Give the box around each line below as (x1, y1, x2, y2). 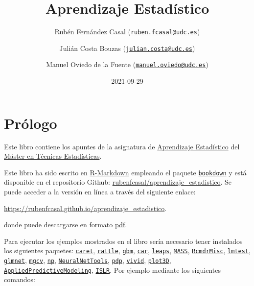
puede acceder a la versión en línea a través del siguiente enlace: (4, 187, 196, 197)
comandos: (4, 274, 35, 285)
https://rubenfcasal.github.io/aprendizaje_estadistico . (4, 203, 167, 213)
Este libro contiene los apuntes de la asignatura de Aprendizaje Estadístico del (4, 141, 240, 151)
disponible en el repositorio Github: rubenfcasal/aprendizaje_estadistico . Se (4, 177, 232, 187)
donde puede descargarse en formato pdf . (4, 219, 127, 230)
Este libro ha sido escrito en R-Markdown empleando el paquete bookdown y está (4, 167, 247, 177)
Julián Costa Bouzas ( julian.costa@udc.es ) (59, 43, 195, 53)
